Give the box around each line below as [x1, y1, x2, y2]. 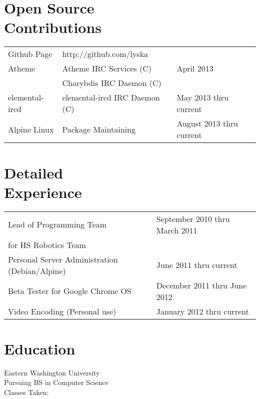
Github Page [8, 48, 52, 60]
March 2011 [156, 224, 197, 236]
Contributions [4, 17, 102, 37]
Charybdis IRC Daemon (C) [62, 77, 161, 89]
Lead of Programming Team [8, 218, 106, 230]
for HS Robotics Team [8, 238, 86, 250]
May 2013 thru [176, 91, 229, 103]
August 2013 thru [176, 117, 238, 129]
